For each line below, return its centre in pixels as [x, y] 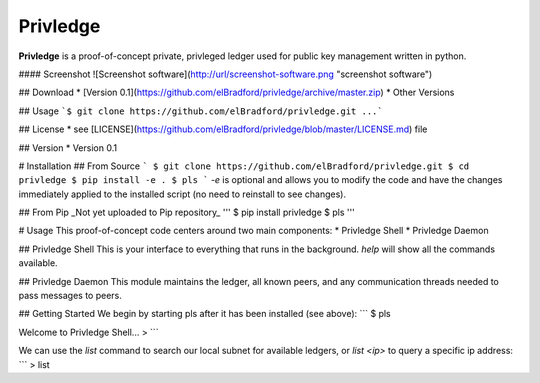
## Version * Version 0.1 [68, 147]
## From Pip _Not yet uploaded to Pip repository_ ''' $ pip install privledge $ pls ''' [186, 212]
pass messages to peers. [70, 296]
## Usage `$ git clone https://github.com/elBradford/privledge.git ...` [201, 111]
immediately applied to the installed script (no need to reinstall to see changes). [182, 194]
